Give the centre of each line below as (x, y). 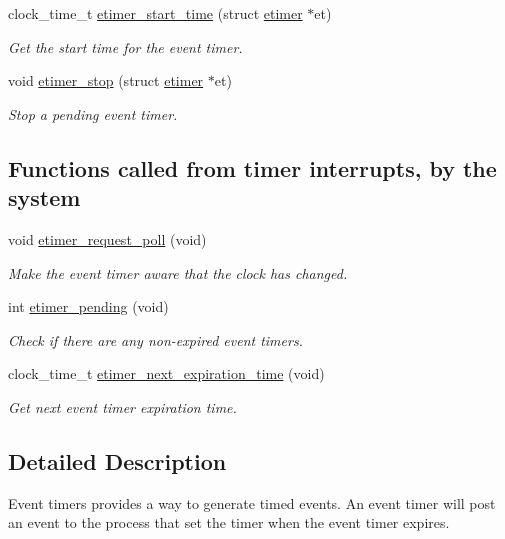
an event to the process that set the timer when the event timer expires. (229, 522)
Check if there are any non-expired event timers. (155, 339)
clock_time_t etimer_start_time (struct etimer (155, 13)
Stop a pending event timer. (93, 113)
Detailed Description (117, 460)
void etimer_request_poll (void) (107, 238)
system (44, 197)
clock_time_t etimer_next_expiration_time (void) (166, 373)
